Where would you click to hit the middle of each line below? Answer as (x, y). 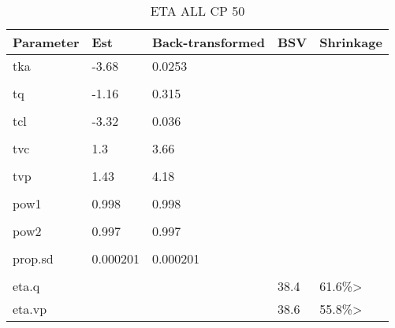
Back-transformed (209, 42)
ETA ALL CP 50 (197, 11)
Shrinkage (351, 42)
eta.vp (30, 309)
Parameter (46, 42)
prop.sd (33, 258)
